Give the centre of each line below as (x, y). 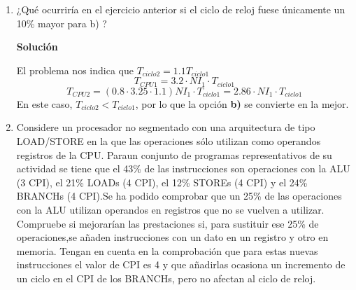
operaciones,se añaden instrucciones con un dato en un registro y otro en (172, 237)
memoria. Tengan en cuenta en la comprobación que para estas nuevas (167, 250)
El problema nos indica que (75, 70)
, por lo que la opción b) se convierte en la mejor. (242, 103)
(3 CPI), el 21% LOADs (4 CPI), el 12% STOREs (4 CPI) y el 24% (162, 182)
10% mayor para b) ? (62, 23)
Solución (37, 47)
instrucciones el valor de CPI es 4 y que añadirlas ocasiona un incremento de (181, 264)
